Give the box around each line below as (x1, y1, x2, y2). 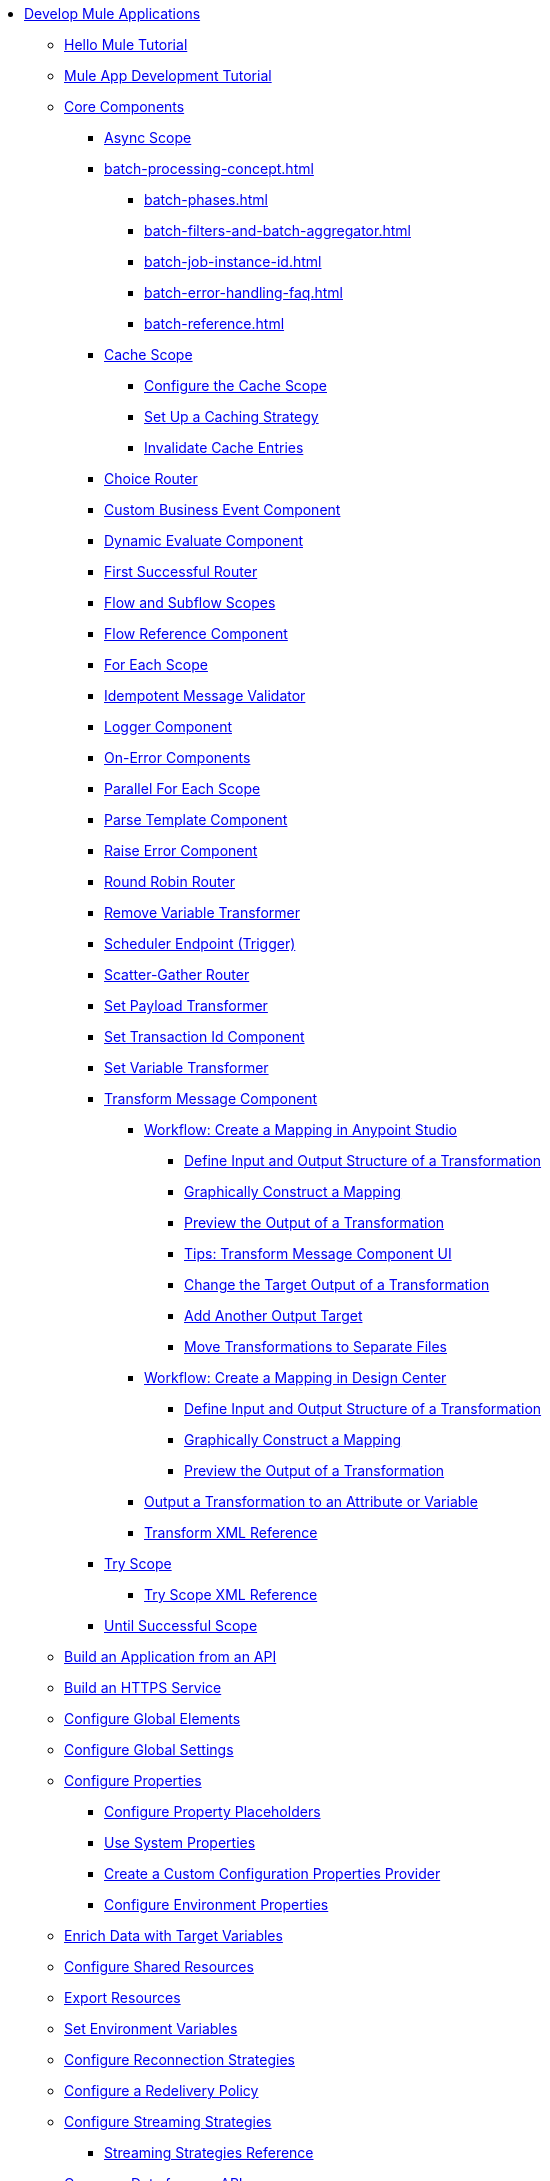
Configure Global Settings (64, 1741, 234, 1758)
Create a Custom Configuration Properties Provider (104, 1865, 441, 1882)
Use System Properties (104, 1834, 256, 1851)
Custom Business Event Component (104, 501, 341, 518)
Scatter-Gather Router (104, 966, 250, 983)
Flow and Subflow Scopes (104, 594, 276, 611)
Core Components (64, 98, 185, 115)
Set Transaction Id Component (104, 1028, 305, 1045)
